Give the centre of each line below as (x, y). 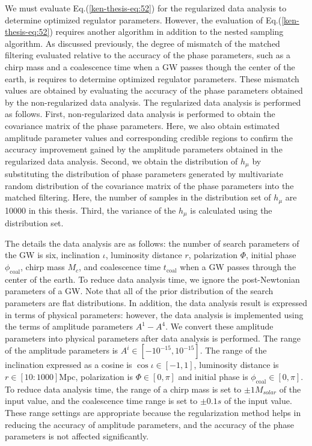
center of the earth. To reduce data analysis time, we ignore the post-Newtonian (152, 279)
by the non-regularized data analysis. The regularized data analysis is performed (153, 102)
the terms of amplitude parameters (69, 326)
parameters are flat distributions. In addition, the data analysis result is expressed (156, 303)
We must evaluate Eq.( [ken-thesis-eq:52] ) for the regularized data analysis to (146, 8)
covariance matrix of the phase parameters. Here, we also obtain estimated (142, 125)
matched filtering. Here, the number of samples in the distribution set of (138, 197)
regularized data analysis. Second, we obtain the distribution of (121, 161)
